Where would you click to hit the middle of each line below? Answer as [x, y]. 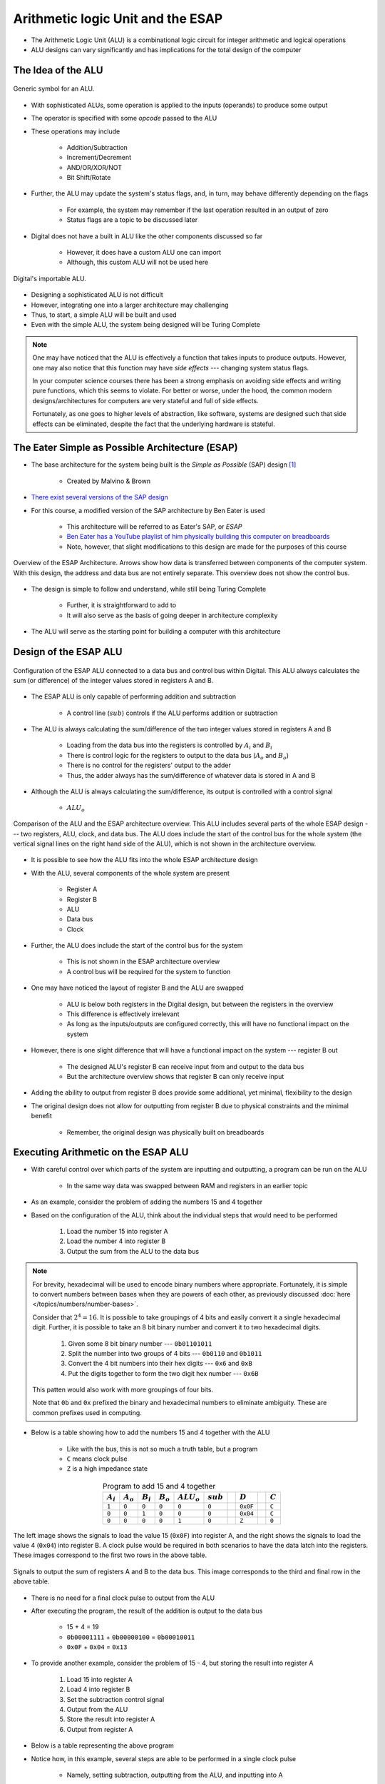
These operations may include [76, 131]
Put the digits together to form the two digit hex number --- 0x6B [164, 1373]
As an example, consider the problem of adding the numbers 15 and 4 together [147, 1202]
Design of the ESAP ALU [68, 652]
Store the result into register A [111, 1719]
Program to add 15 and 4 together [159, 1486]
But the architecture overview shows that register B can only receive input [175, 1076]
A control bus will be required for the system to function [149, 971]
